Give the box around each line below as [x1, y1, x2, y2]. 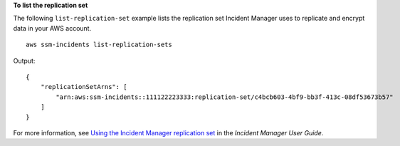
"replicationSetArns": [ [40, 83, 127, 91]
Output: [13, 56, 36, 65]
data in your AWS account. [13, 24, 92, 32]
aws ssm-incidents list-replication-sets [26, 41, 172, 49]
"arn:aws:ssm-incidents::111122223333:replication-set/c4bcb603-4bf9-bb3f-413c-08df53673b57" [56, 93, 394, 101]
